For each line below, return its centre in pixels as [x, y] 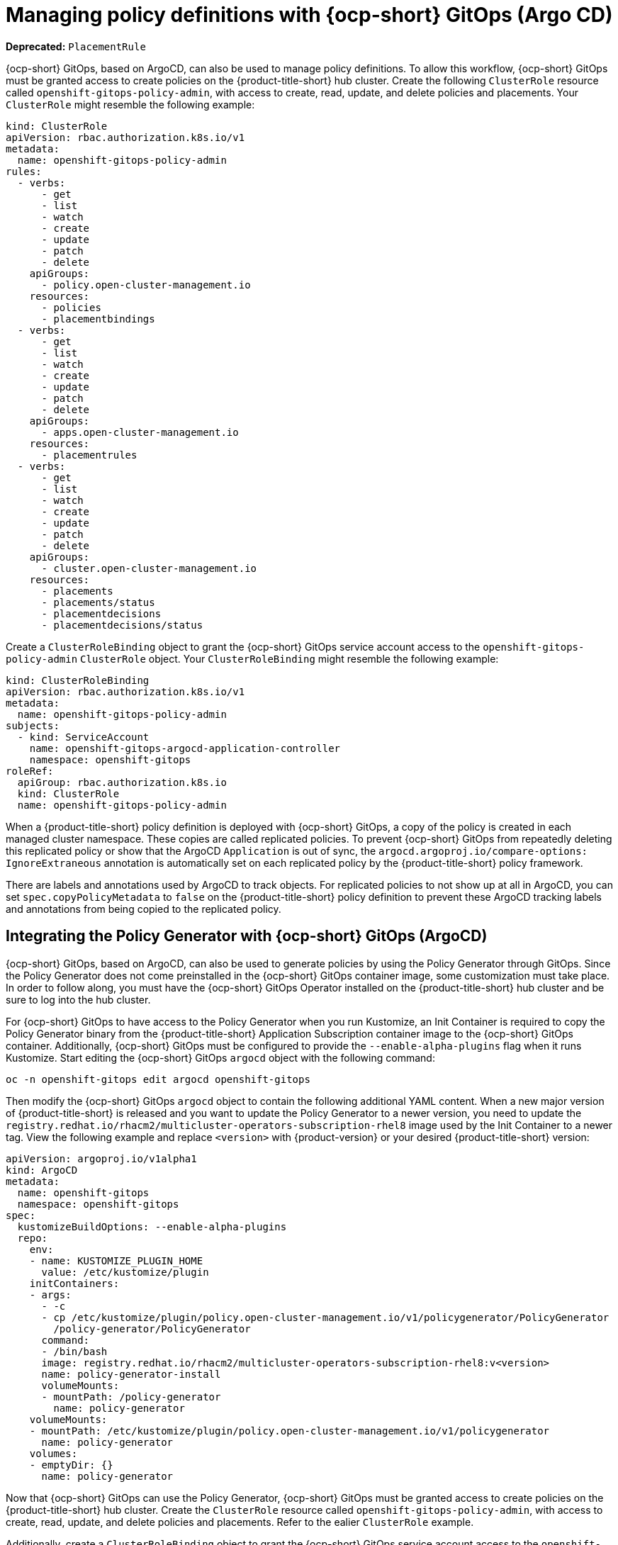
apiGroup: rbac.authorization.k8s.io [122, 782]
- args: [50, 1294]
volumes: [54, 1453]
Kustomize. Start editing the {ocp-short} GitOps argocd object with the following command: [220, 1057]
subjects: [33, 725]
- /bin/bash [74, 1351]
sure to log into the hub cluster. [78, 999]
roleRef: [30, 771]
